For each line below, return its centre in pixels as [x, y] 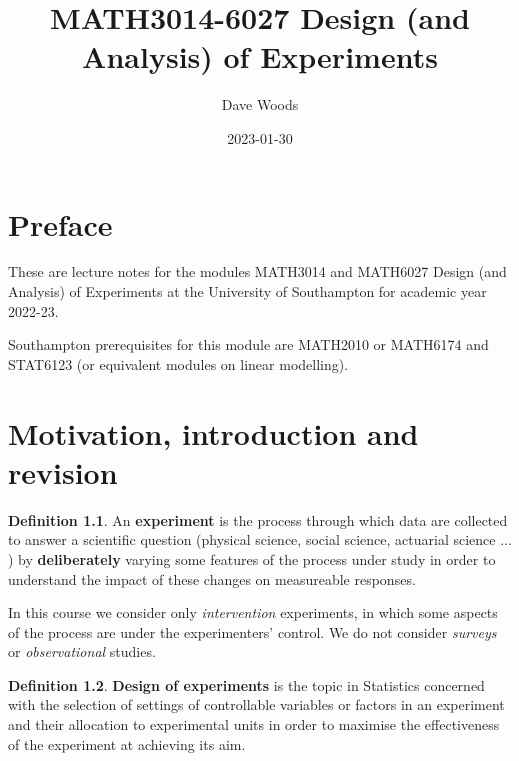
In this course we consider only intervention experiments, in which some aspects [253, 612]
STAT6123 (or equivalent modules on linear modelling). [178, 363]
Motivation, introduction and [213, 432]
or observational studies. [82, 651]
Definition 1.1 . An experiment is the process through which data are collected [258, 519]
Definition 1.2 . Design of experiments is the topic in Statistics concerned [246, 684]
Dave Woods [260, 104]
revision [63, 471]
